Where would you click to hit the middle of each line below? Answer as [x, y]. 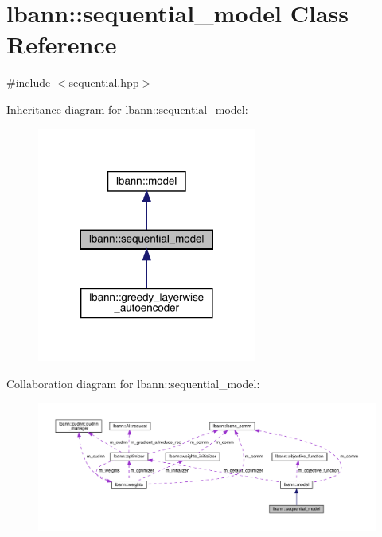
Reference [62, 44]
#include [29, 82]
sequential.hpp [104, 82]
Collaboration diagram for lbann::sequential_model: [133, 383]
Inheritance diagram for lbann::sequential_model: [127, 109]
